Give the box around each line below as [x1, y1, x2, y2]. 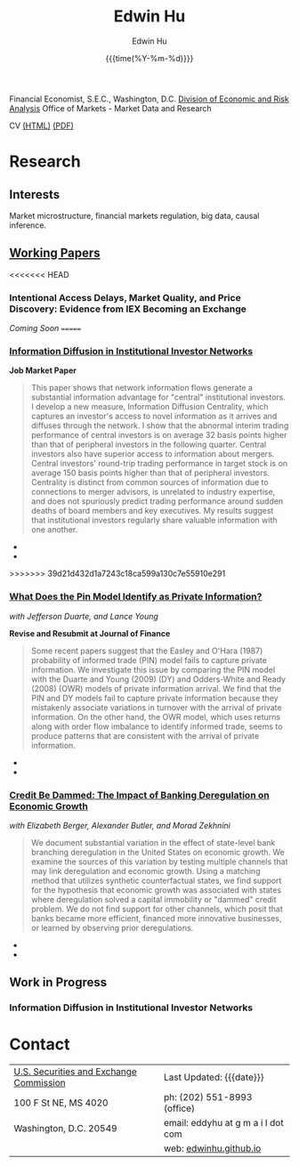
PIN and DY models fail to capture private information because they [30, 692, 279, 703]
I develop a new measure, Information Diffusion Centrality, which [30, 401, 269, 412]
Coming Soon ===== [9, 323, 82, 334]
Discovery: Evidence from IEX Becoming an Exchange [9, 303, 247, 315]
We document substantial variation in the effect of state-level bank [30, 837, 276, 847]
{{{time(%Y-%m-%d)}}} [105, 53, 194, 63]
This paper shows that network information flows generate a [30, 383, 254, 393]
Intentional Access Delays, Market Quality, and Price [9, 291, 242, 304]
